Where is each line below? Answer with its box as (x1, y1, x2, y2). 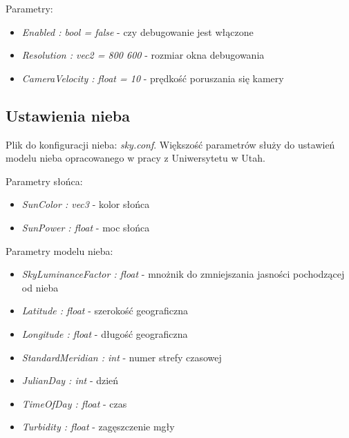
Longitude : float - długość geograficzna (21, 326, 188, 341)
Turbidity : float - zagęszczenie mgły (21, 419, 175, 434)
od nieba (21, 280, 59, 294)
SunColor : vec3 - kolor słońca (21, 197, 150, 211)
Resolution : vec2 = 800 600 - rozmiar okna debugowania (21, 48, 265, 62)
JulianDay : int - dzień (21, 373, 119, 388)
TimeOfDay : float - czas (21, 396, 127, 410)
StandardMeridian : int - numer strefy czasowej (21, 350, 222, 364)
